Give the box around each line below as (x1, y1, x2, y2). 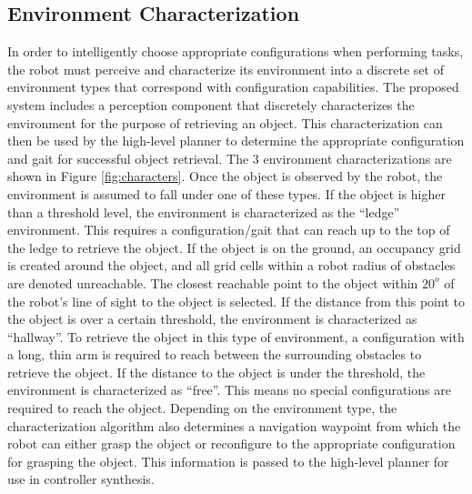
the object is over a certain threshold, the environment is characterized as (7, 309, 417, 328)
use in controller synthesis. (7, 469, 155, 489)
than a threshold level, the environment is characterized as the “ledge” (7, 202, 400, 221)
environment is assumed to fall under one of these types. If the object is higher (7, 184, 447, 203)
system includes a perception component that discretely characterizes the (7, 95, 415, 114)
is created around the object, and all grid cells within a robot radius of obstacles (7, 256, 456, 275)
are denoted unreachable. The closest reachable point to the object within (7, 273, 418, 292)
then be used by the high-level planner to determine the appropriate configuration (7, 131, 465, 150)
